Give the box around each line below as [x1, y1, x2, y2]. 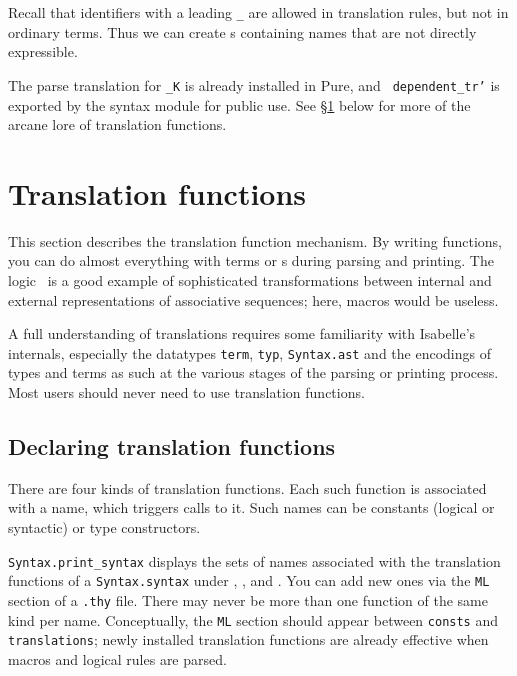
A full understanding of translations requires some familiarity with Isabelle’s [8, 323, 476, 344]
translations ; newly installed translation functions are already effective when [8, 629, 489, 650]
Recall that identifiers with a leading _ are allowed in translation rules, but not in [8, 2, 509, 22]
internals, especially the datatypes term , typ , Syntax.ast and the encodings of [8, 342, 491, 363]
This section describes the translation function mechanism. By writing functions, [8, 230, 502, 251]
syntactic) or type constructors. [8, 517, 201, 538]
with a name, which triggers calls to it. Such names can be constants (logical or [8, 497, 495, 518]
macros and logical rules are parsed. [8, 648, 227, 669]
